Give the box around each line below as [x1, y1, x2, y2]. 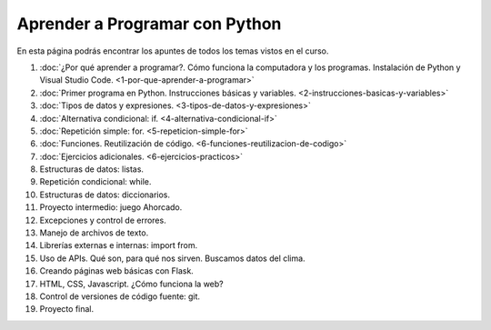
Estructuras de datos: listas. [39, 164, 145, 175]
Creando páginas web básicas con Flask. [39, 265, 195, 276]
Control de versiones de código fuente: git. [39, 291, 200, 302]
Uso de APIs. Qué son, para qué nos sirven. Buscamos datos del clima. [39, 253, 306, 264]
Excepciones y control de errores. [39, 215, 167, 225]
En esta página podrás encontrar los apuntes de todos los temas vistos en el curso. [16, 45, 329, 56]
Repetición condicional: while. [39, 176, 152, 187]
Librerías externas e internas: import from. [39, 240, 198, 251]
